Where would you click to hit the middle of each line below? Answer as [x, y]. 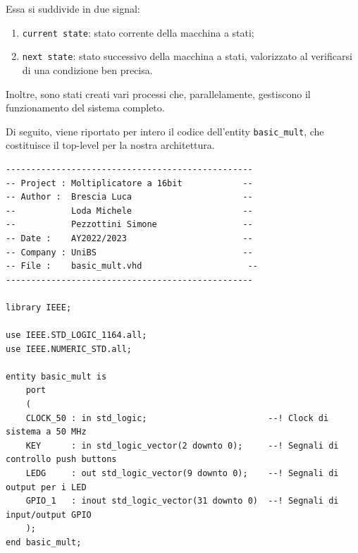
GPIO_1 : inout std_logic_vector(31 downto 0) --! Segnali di [182, 501]
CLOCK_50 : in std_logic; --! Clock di [177, 418]
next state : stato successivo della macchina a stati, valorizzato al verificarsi [187, 56]
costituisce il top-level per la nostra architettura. [110, 145]
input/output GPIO [49, 515]
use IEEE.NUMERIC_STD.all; [69, 349]
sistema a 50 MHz [46, 432]
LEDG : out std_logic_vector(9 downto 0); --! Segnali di [182, 473]
